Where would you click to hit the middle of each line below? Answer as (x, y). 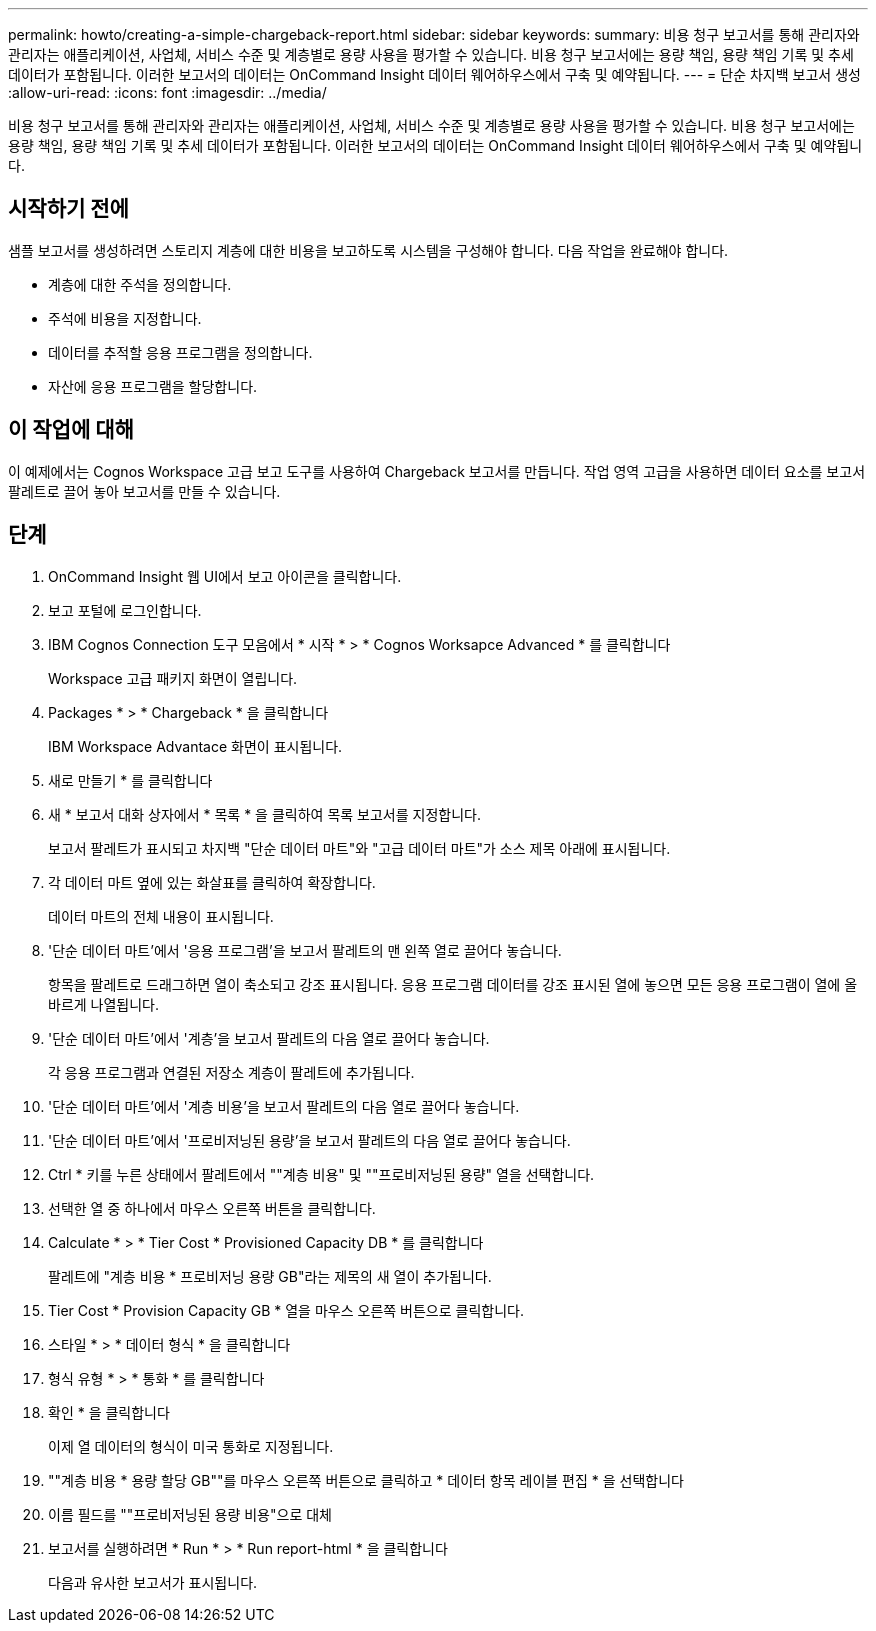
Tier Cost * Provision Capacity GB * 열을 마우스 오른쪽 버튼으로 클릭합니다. (286, 1310)
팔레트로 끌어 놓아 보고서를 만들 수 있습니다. (144, 491)
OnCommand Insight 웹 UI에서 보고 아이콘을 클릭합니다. (225, 576)
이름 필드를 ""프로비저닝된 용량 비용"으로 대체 (190, 1514)
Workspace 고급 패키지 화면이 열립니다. (173, 678)
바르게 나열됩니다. (104, 1004)
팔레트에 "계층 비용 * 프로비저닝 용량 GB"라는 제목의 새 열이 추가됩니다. (270, 1276)
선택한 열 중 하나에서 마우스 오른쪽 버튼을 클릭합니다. (212, 1208)
